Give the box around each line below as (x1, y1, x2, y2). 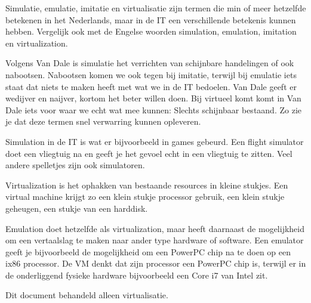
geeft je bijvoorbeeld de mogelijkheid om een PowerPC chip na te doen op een (5, 245, 291, 258)
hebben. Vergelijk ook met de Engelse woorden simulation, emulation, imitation (5, 25, 297, 38)
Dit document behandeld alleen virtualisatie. (5, 289, 168, 301)
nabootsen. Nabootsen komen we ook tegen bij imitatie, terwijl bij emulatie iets (5, 68, 297, 81)
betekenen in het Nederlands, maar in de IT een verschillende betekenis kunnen (5, 13, 296, 26)
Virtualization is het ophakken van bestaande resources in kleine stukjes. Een (5, 178, 288, 191)
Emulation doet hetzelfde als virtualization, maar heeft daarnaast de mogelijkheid (5, 222, 305, 234)
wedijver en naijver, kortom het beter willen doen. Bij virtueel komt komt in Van (5, 92, 301, 104)
